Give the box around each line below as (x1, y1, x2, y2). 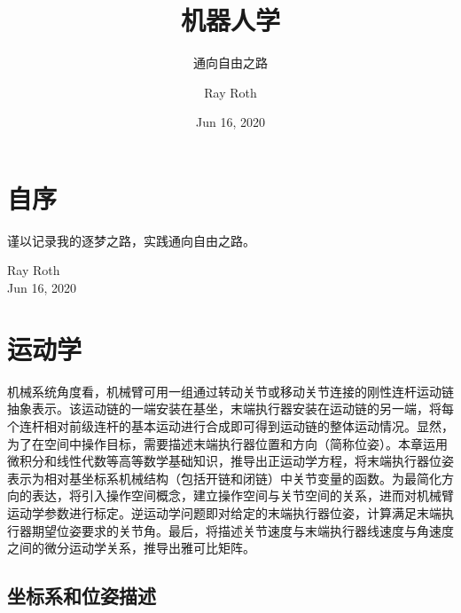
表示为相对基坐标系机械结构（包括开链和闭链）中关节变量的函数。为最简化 (7, 468, 441, 487)
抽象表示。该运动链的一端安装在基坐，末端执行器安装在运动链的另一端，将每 (7, 399, 454, 418)
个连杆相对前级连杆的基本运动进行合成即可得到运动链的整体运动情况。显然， (7, 416, 454, 435)
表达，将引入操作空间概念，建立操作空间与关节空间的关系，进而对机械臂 (31, 486, 454, 505)
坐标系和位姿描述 (7, 582, 156, 609)
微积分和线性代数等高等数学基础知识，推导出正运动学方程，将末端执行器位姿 (7, 452, 454, 470)
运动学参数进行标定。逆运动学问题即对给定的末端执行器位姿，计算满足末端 (7, 503, 441, 522)
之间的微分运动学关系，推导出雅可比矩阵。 (7, 538, 255, 557)
